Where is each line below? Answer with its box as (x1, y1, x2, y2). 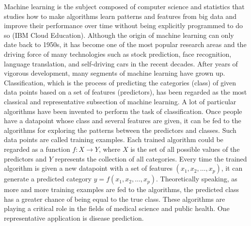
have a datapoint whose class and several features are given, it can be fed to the (4, 115, 241, 126)
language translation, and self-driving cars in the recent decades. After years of (4, 58, 238, 68)
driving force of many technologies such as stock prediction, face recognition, (4, 48, 232, 59)
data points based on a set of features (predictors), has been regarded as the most (4, 87, 247, 97)
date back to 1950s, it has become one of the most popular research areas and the (4, 39, 247, 49)
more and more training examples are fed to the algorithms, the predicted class (4, 184, 239, 194)
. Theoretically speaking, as (156, 174, 237, 184)
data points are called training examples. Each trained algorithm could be (4, 134, 223, 145)
